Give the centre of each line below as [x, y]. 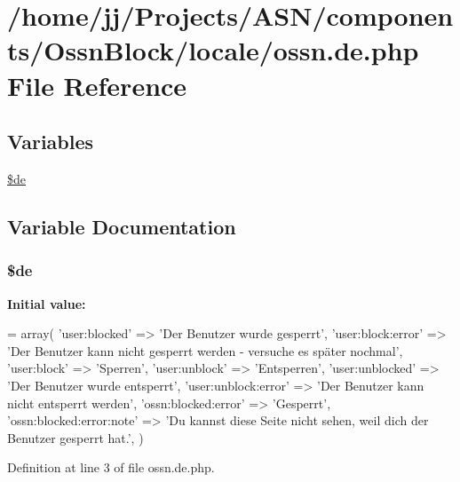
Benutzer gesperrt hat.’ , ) [75, 437]
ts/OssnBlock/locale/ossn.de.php [213, 50]
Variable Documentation [122, 226]
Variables [51, 142]
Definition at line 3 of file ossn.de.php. [111, 467]
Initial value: [47, 303]
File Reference [97, 85]
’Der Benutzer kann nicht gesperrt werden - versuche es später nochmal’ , [205, 350]
